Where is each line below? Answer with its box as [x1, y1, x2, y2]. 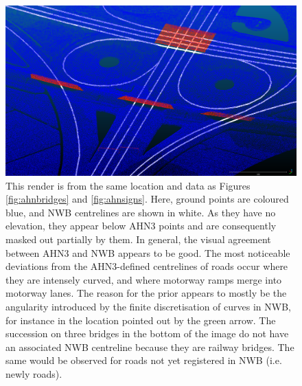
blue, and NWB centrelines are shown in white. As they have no [5, 205, 276, 219]
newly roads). [5, 366, 62, 381]
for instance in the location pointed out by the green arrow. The [5, 313, 276, 327]
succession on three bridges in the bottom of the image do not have [5, 326, 289, 341]
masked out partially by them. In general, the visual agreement [5, 231, 271, 246]
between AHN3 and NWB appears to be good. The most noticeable [5, 245, 290, 260]
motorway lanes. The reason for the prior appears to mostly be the [5, 286, 287, 300]
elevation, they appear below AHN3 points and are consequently [5, 218, 277, 233]
